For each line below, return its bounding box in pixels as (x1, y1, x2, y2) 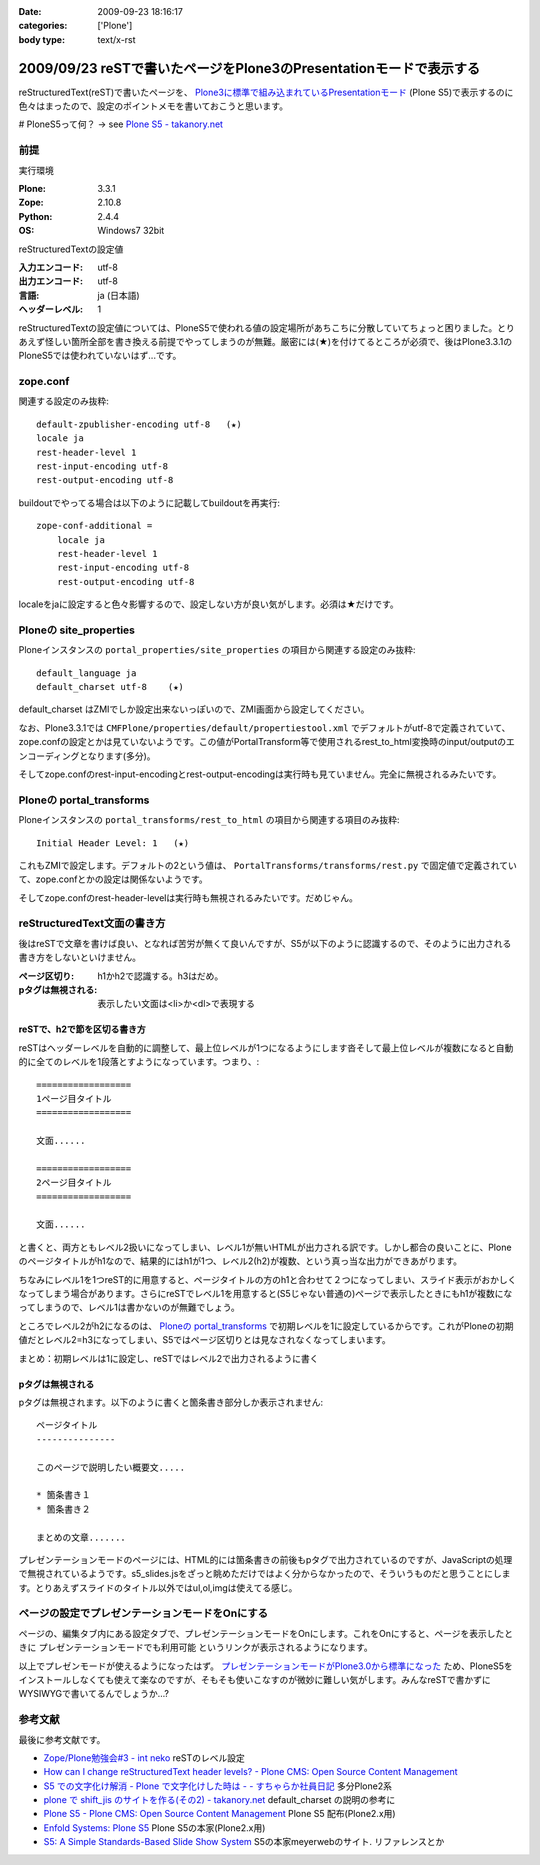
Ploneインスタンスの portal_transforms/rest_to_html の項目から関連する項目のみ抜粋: (18, 814, 400, 826)
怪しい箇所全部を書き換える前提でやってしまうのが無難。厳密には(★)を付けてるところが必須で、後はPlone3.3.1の (44, 335, 513, 347)
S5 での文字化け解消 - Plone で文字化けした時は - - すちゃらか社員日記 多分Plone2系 (43, 1780, 392, 1792)
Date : (18, 6, 42, 17)
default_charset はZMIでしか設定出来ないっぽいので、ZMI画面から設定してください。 (18, 703, 370, 715)
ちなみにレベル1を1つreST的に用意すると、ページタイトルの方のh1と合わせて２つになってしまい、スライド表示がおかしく (18, 1273, 517, 1285)
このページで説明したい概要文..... (36, 1461, 185, 1473)
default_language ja (36, 667, 137, 679)
